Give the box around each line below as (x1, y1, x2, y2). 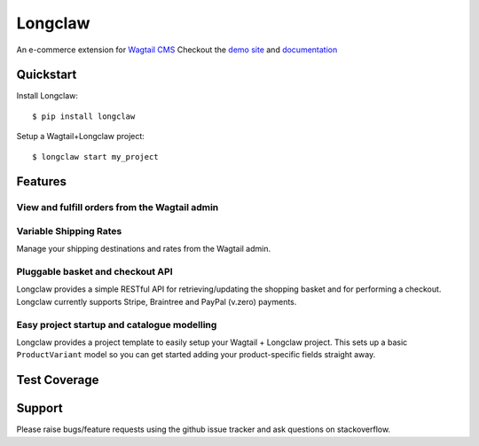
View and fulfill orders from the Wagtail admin (16, 201, 219, 214)
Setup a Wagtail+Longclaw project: (16, 131, 145, 142)
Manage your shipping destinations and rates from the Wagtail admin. (16, 244, 271, 254)
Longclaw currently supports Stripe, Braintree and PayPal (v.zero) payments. (16, 296, 297, 307)
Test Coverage (16, 372, 99, 387)
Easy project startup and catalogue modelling (16, 318, 217, 331)
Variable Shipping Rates (16, 224, 122, 237)
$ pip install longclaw (32, 111, 136, 121)
